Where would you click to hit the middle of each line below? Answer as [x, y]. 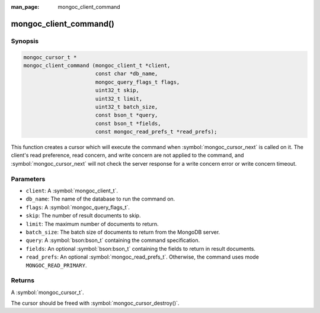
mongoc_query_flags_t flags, [137, 82]
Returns [23, 280]
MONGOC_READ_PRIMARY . [56, 265]
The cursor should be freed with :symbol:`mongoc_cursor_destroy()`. [95, 303]
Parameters [28, 179]
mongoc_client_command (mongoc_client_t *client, [97, 65]
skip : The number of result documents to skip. [83, 215]
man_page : [25, 7]
